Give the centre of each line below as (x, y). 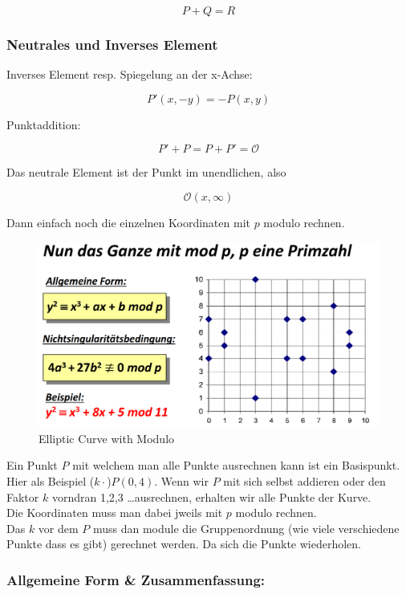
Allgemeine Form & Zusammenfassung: (136, 579)
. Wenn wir (181, 481)
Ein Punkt (32, 465)
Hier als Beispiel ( (51, 481)
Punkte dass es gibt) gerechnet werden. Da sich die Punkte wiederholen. (184, 544)
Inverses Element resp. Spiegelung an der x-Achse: (130, 74)
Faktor (23, 496)
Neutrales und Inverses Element (112, 44)
